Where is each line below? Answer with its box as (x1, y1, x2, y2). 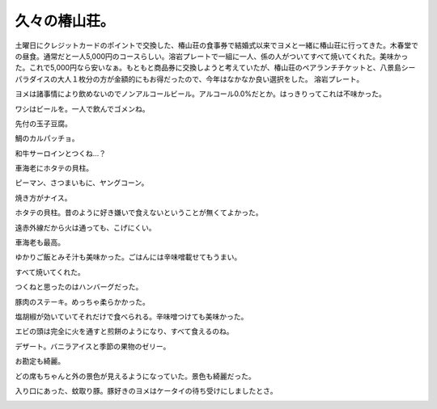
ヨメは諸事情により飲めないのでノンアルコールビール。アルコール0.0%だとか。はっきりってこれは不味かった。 (15, 89, 386, 99)
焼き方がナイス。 (15, 192, 72, 202)
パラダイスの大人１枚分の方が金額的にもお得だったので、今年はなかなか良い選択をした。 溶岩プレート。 (15, 74, 364, 84)
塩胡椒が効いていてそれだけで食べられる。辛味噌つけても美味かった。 (15, 311, 248, 321)
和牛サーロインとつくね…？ (15, 148, 107, 158)
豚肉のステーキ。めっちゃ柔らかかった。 (15, 297, 150, 306)
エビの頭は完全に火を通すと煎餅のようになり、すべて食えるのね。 (15, 327, 234, 336)
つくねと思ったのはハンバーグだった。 (15, 282, 143, 292)
